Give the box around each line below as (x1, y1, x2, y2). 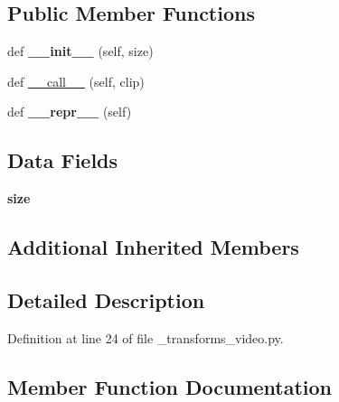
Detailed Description (7, 285, 205, 313)
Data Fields (7, 146, 118, 174)
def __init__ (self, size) (7, 42, 154, 61)
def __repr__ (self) (7, 102, 132, 121)
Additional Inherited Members (7, 233, 299, 261)
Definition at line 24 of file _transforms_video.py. (7, 328, 284, 347)
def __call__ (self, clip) (7, 71, 145, 90)
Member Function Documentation (7, 372, 333, 400)
